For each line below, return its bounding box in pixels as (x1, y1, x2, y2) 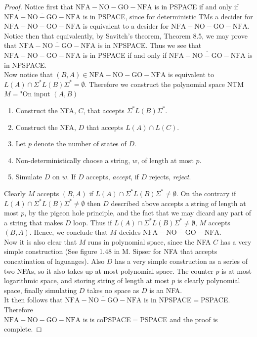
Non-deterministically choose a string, (15, 155, 130, 165)
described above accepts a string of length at (111, 198, 246, 208)
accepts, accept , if (86, 171, 139, 182)
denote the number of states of (34, 138, 127, 149)
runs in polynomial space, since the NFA (88, 236, 211, 247)
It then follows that (4, 295, 63, 305)
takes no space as (87, 285, 139, 295)
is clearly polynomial (177, 275, 240, 286)
